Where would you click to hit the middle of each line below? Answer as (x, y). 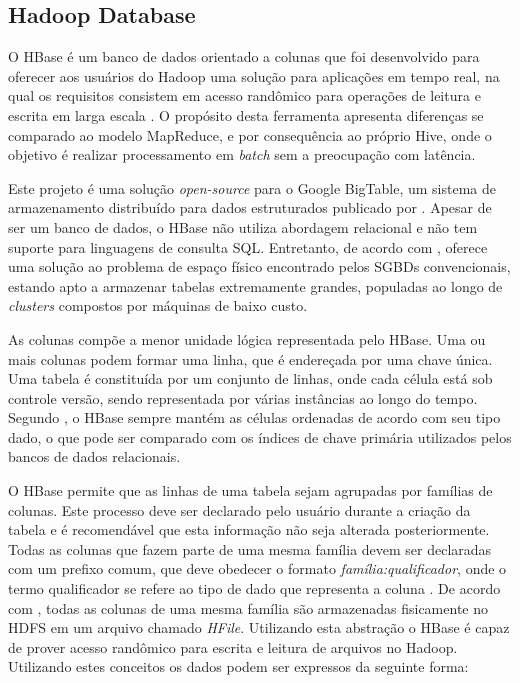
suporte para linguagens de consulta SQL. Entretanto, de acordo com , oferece (248, 246)
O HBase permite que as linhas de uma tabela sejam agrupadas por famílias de (250, 490)
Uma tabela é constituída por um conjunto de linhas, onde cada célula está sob (250, 378)
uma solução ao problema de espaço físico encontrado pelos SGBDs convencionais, (259, 266)
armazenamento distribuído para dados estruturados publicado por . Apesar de (250, 207)
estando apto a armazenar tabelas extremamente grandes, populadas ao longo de (255, 285)
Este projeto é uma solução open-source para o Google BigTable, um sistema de (252, 187)
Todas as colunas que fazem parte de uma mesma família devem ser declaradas (250, 548)
